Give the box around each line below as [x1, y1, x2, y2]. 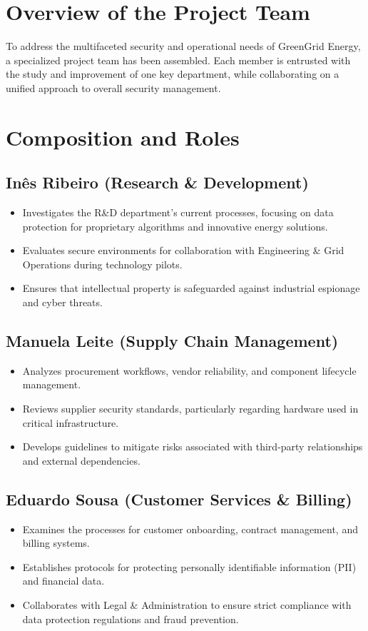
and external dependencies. [22, 453, 140, 468]
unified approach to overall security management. [6, 80, 221, 95]
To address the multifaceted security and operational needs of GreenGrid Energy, [6, 39, 361, 54]
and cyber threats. [22, 295, 103, 310]
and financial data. [22, 573, 105, 588]
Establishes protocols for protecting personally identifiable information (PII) [22, 559, 357, 574]
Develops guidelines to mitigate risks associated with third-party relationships [22, 439, 363, 454]
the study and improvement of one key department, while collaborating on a [6, 66, 339, 81]
